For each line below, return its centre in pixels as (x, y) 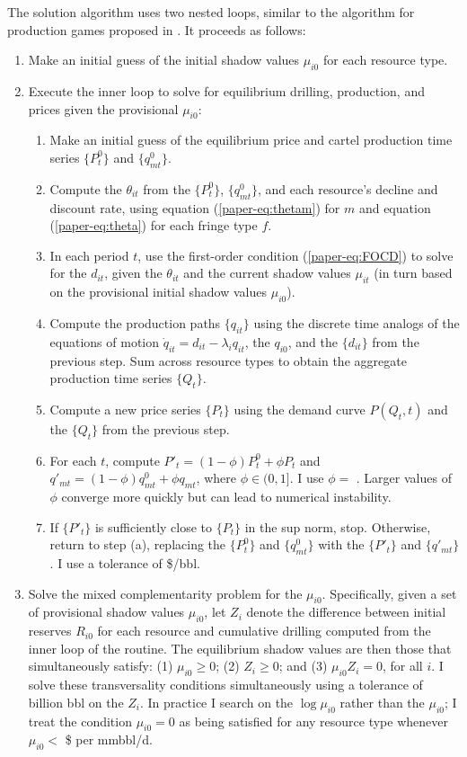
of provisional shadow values (106, 612)
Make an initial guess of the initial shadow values (164, 60)
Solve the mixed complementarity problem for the (165, 593)
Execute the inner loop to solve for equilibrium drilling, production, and (226, 90)
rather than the (382, 702)
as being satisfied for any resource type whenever (313, 721)
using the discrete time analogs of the (357, 322)
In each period (89, 255)
